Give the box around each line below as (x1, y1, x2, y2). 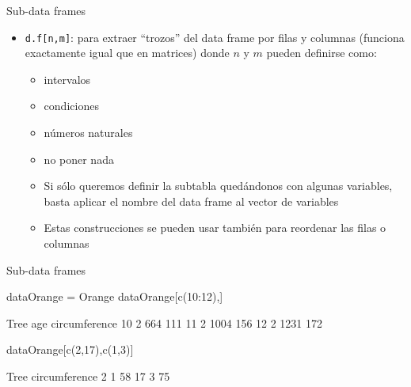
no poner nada (44, 150, 114, 167)
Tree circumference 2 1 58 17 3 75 (6, 367, 170, 384)
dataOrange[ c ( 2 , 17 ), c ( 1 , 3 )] (6, 341, 134, 358)
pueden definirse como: (266, 44, 377, 61)
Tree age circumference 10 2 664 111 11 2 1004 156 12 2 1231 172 (6, 314, 323, 331)
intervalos (44, 70, 91, 87)
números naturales (44, 124, 133, 141)
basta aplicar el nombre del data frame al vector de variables (44, 192, 339, 209)
